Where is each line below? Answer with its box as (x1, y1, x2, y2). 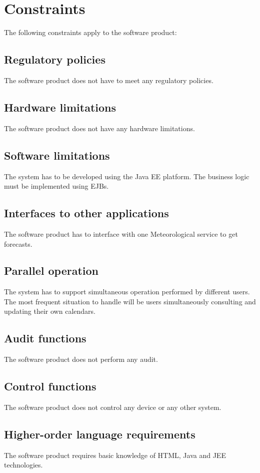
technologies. (4, 459, 43, 470)
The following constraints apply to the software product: (4, 27, 177, 38)
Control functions (4, 378, 96, 394)
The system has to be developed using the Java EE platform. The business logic (4, 171, 249, 181)
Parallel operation (4, 263, 98, 278)
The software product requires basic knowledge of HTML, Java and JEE (4, 449, 226, 460)
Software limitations (4, 147, 110, 163)
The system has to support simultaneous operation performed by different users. (4, 286, 250, 297)
